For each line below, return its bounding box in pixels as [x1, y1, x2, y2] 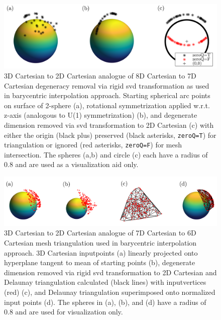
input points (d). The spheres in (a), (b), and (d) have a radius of [4, 296, 206, 307]
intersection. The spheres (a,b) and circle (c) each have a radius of [4, 149, 208, 159]
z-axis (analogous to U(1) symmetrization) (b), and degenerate [4, 110, 197, 120]
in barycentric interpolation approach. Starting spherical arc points [4, 90, 210, 101]
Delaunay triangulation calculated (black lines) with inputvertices [4, 277, 206, 287]
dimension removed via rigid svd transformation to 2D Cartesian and [4, 267, 217, 277]
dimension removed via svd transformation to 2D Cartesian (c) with [4, 119, 214, 130]
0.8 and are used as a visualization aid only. [4, 159, 139, 170]
